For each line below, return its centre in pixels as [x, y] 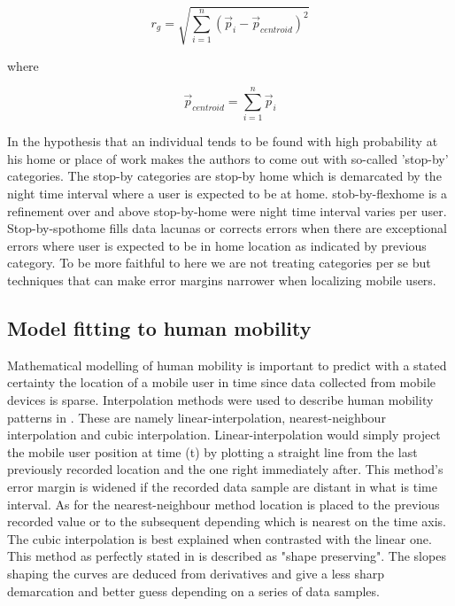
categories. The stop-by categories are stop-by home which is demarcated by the [224, 176]
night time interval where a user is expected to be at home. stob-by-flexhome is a [227, 194]
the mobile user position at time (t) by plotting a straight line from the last [212, 451]
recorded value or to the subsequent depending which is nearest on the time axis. [227, 521]
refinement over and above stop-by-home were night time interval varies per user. [227, 210]
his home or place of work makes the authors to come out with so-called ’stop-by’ [228, 158]
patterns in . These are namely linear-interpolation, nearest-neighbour [197, 417]
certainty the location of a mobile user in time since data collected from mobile [222, 382]
